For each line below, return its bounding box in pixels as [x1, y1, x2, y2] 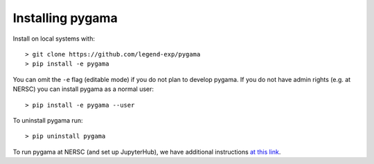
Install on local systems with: [12, 34, 95, 43]
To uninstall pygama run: [12, 116, 83, 124]
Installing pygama [12, 10, 118, 25]
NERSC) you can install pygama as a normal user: [12, 85, 154, 93]
